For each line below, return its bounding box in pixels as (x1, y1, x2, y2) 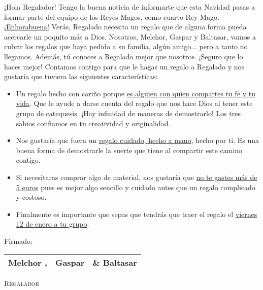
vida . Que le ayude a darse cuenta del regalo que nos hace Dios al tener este (16, 98, 253, 108)
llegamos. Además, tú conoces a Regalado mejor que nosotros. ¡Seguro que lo (4, 51, 243, 61)
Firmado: (4, 235, 32, 246)
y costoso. (16, 192, 47, 202)
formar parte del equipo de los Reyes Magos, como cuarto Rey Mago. (4, 11, 219, 22)
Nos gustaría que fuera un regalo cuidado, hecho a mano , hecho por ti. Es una (16, 135, 259, 146)
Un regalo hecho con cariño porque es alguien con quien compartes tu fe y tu (16, 88, 256, 98)
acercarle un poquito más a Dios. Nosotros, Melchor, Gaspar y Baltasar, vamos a (4, 31, 256, 42)
